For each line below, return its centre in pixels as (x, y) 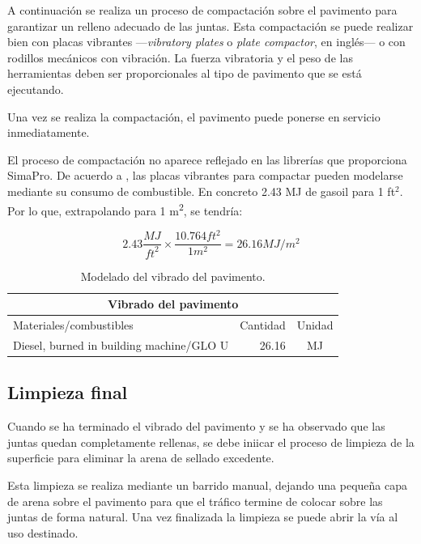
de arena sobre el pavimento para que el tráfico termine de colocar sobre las (195, 501)
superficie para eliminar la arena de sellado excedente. (141, 458)
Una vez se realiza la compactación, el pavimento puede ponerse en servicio (194, 116)
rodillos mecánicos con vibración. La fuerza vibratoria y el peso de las (180, 57)
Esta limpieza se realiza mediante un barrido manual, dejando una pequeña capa (207, 485)
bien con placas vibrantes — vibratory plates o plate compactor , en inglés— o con (206, 42)
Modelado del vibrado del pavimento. (173, 276)
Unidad (315, 325)
